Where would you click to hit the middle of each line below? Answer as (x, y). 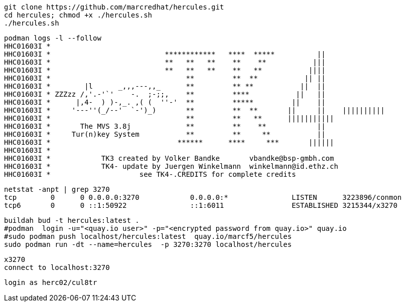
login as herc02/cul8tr (51, 282)
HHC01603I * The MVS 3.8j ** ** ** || (165, 126)
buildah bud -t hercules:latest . (72, 220)
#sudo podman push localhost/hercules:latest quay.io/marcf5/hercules (148, 236)
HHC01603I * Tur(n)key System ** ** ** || (165, 134)
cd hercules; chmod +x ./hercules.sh (78, 15)
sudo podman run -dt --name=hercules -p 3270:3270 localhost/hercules (148, 244)
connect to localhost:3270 (57, 267)
